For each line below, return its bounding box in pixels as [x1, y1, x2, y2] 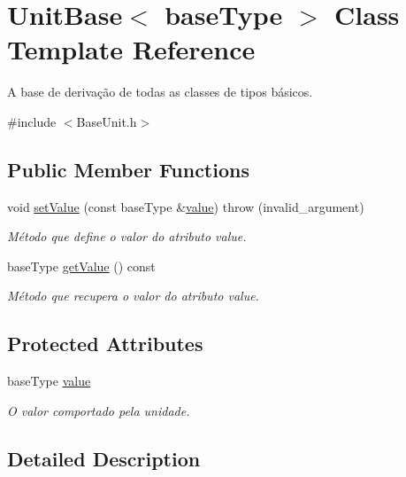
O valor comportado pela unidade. [7, 401, 190, 419]
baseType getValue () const [7, 256, 156, 275]
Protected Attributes [7, 330, 203, 357]
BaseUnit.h [76, 112, 137, 130]
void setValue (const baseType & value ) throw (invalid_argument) [7, 197, 364, 215]
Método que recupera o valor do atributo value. [7, 286, 259, 305]
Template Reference [7, 31, 256, 67]
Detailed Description [7, 444, 201, 472]
